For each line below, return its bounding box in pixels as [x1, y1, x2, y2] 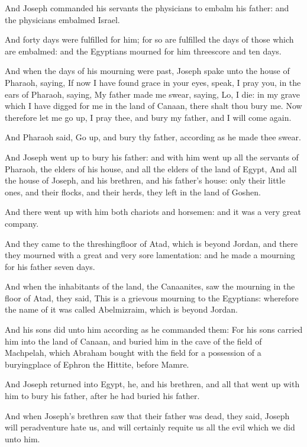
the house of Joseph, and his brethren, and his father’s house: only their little [5, 174, 286, 186]
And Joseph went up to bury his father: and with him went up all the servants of [5, 150, 299, 163]
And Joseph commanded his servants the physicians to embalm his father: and [5, 2, 289, 14]
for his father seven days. [5, 260, 95, 272]
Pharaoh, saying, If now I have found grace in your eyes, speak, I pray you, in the [5, 76, 301, 88]
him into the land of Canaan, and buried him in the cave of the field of [5, 335, 262, 347]
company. [5, 217, 39, 229]
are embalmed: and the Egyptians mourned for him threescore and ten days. [5, 44, 282, 57]
